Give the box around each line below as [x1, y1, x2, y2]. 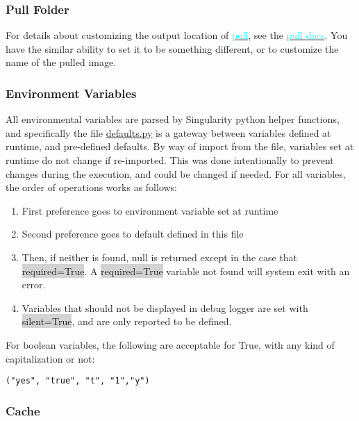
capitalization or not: [6, 351, 95, 365]
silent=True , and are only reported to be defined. [22, 314, 232, 329]
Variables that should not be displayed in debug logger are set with [22, 300, 308, 315]
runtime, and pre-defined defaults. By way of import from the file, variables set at [6, 139, 354, 154]
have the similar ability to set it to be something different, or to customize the [6, 41, 339, 56]
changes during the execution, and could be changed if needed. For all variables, [6, 166, 346, 181]
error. [22, 277, 46, 292]
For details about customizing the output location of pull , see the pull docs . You [6, 28, 348, 42]
